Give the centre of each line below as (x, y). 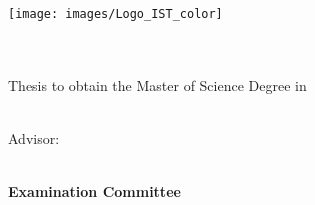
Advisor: (34, 138)
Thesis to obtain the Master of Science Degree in (157, 84)
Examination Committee (94, 191)
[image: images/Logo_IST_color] (115, 14)
